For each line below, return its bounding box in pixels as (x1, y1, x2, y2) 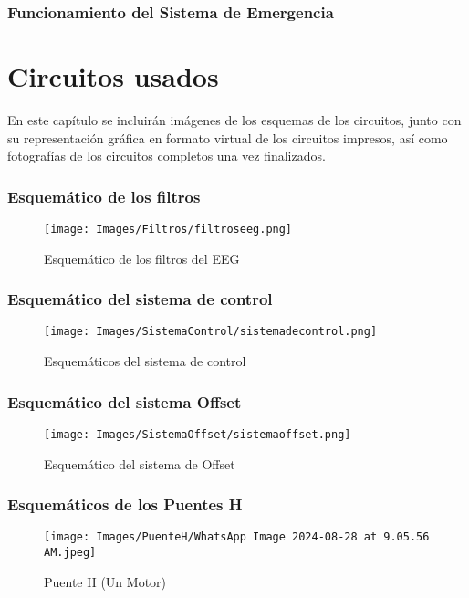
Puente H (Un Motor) (44, 572, 167, 591)
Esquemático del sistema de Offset (44, 454, 235, 473)
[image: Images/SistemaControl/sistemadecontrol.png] (44, 325, 378, 339)
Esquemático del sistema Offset (7, 390, 242, 413)
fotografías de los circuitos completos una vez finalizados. (7, 146, 326, 165)
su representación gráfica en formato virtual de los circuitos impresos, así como (7, 128, 448, 147)
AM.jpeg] (44, 546, 97, 560)
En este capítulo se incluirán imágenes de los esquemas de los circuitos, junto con (7, 110, 462, 129)
